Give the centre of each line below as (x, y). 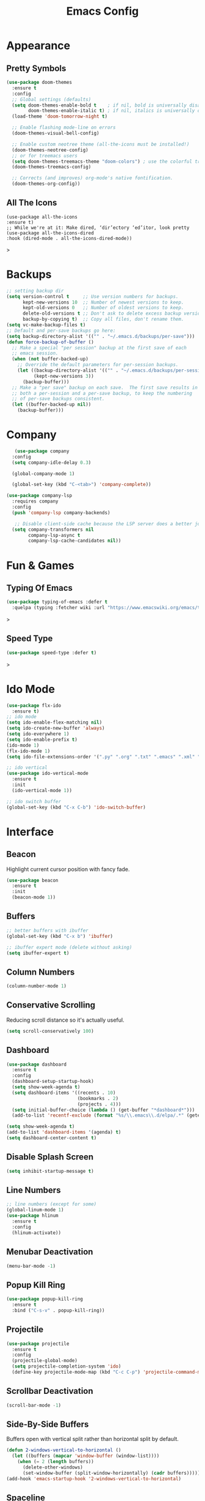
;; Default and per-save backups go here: (61, 331)
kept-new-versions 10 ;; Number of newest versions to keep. (103, 302)
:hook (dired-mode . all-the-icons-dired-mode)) (69, 238)
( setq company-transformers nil (53, 530)
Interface (30, 832)
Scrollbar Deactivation (50, 1391)
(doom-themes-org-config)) (46, 184)
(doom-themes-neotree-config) (50, 150)
